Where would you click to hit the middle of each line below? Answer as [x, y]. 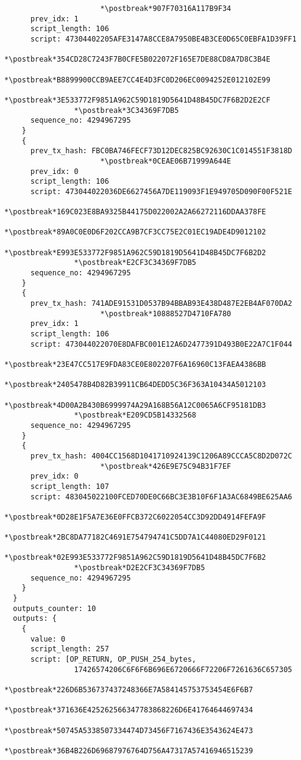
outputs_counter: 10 [55, 608]
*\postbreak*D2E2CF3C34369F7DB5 [140, 568]
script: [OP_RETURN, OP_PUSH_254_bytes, [113, 659]
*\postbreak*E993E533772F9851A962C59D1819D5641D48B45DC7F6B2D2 [135, 252]
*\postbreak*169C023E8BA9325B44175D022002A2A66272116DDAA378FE [135, 212]
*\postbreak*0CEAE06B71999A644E [166, 161]
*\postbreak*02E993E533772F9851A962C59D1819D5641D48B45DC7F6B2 [135, 558]
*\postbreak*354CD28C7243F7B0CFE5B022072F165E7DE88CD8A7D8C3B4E [137, 60]
